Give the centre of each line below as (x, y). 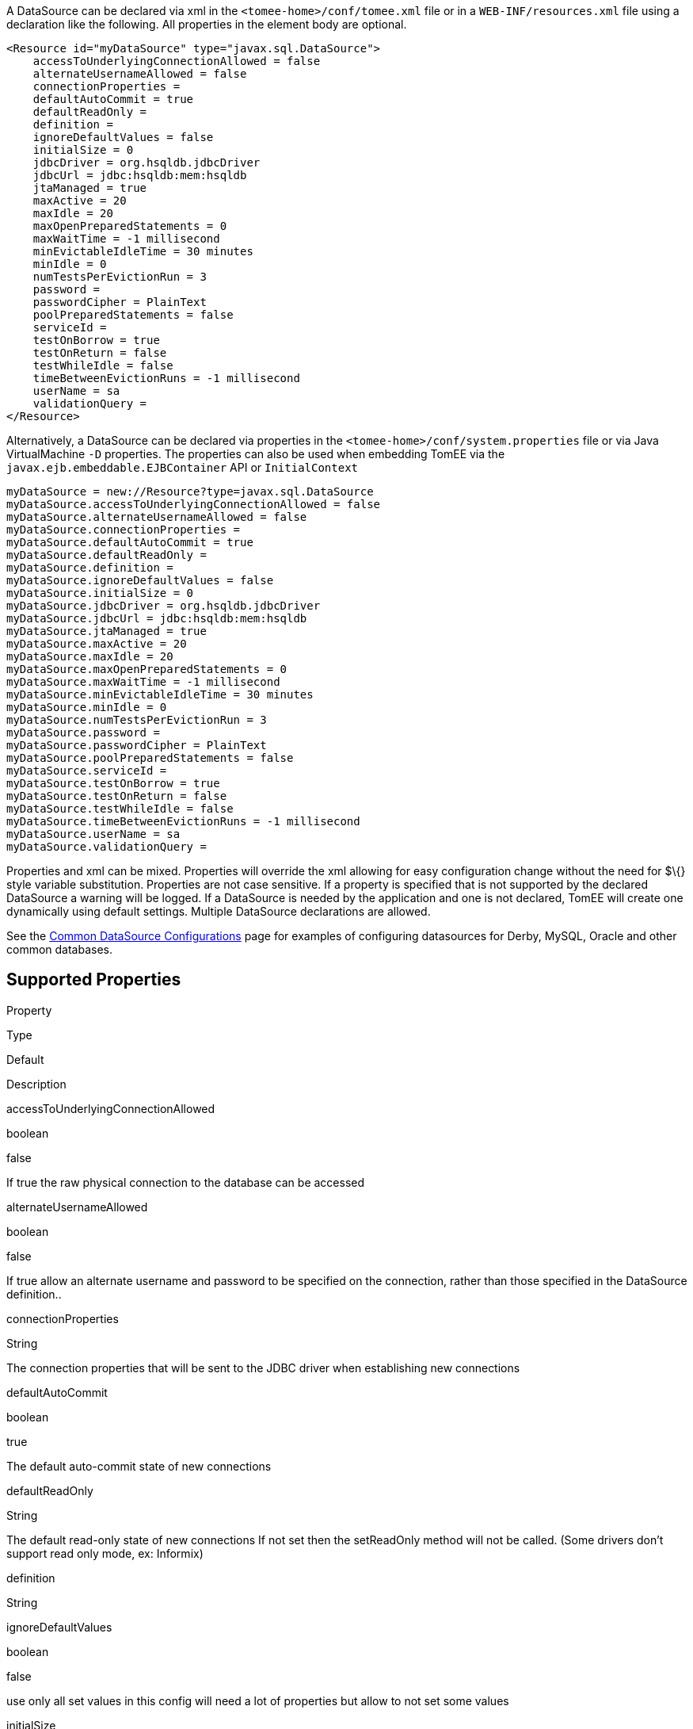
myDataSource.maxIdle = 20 (90, 656)
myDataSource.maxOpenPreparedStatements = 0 (147, 669)
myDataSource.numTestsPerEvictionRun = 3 (137, 720)
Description (36, 1084)
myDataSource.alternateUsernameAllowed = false (157, 517)
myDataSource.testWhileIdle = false (120, 809)
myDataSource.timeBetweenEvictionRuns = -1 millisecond (183, 821)
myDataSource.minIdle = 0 (87, 707)
